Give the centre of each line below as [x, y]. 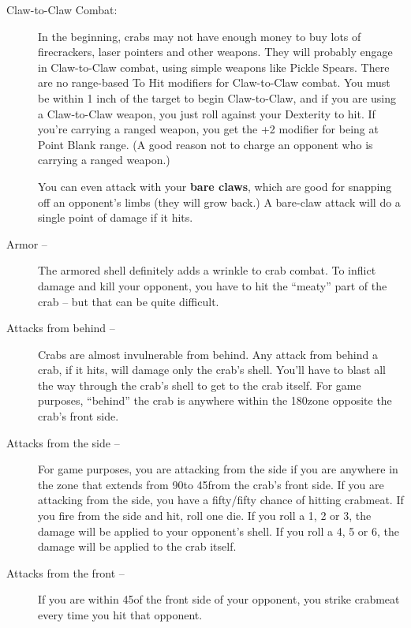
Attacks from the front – [65, 572]
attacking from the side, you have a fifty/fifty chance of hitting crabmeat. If [221, 500]
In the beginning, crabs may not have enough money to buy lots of [200, 36]
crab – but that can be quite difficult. [129, 301]
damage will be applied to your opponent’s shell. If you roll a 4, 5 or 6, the [219, 531]
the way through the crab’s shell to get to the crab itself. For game [200, 385]
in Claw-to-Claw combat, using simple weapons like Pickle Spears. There [214, 67]
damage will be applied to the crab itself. [137, 546]
